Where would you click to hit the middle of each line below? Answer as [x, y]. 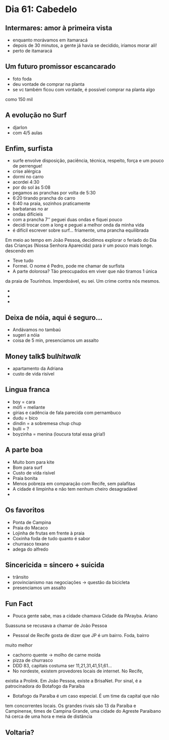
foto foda [22, 79]
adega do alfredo [31, 549]
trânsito [20, 577]
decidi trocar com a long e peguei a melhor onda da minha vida [78, 225]
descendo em [19, 251]
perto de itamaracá [32, 51]
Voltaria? [20, 732]
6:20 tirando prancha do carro [44, 198]
